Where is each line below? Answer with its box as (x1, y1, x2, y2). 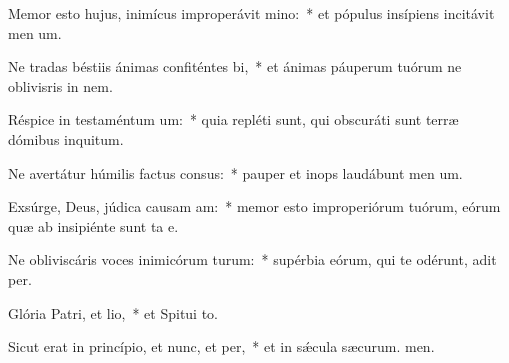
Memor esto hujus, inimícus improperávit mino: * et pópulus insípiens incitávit (8, 3, 495, 23)
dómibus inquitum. (8, 128, 124, 149)
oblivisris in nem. (8, 75, 113, 96)
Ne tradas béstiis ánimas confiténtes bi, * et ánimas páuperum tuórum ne (8, 56, 462, 77)
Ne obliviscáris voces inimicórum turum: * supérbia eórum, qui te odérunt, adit (8, 249, 497, 270)
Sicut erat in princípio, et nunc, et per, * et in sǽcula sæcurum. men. (8, 336, 435, 357)
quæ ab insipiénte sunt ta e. (8, 215, 179, 236)
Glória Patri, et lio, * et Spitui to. (8, 302, 219, 323)
